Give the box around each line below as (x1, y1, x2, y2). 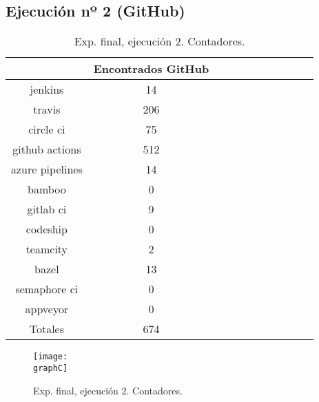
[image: (33, 352, 68, 362)
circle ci (28, 121, 65, 138)
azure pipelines (11, 161, 83, 178)
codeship (25, 221, 68, 237)
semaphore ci (15, 281, 79, 297)
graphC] (33, 363, 68, 373)
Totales (29, 321, 64, 337)
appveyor (25, 301, 69, 317)
